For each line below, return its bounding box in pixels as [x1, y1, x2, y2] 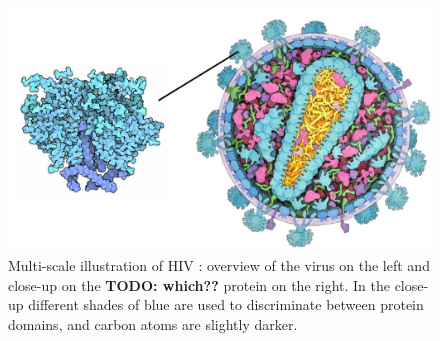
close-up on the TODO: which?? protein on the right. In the [8, 274, 390, 295]
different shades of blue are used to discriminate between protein [28, 294, 424, 315]
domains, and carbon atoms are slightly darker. [8, 313, 298, 334]
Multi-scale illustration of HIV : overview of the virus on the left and [8, 255, 430, 276]
